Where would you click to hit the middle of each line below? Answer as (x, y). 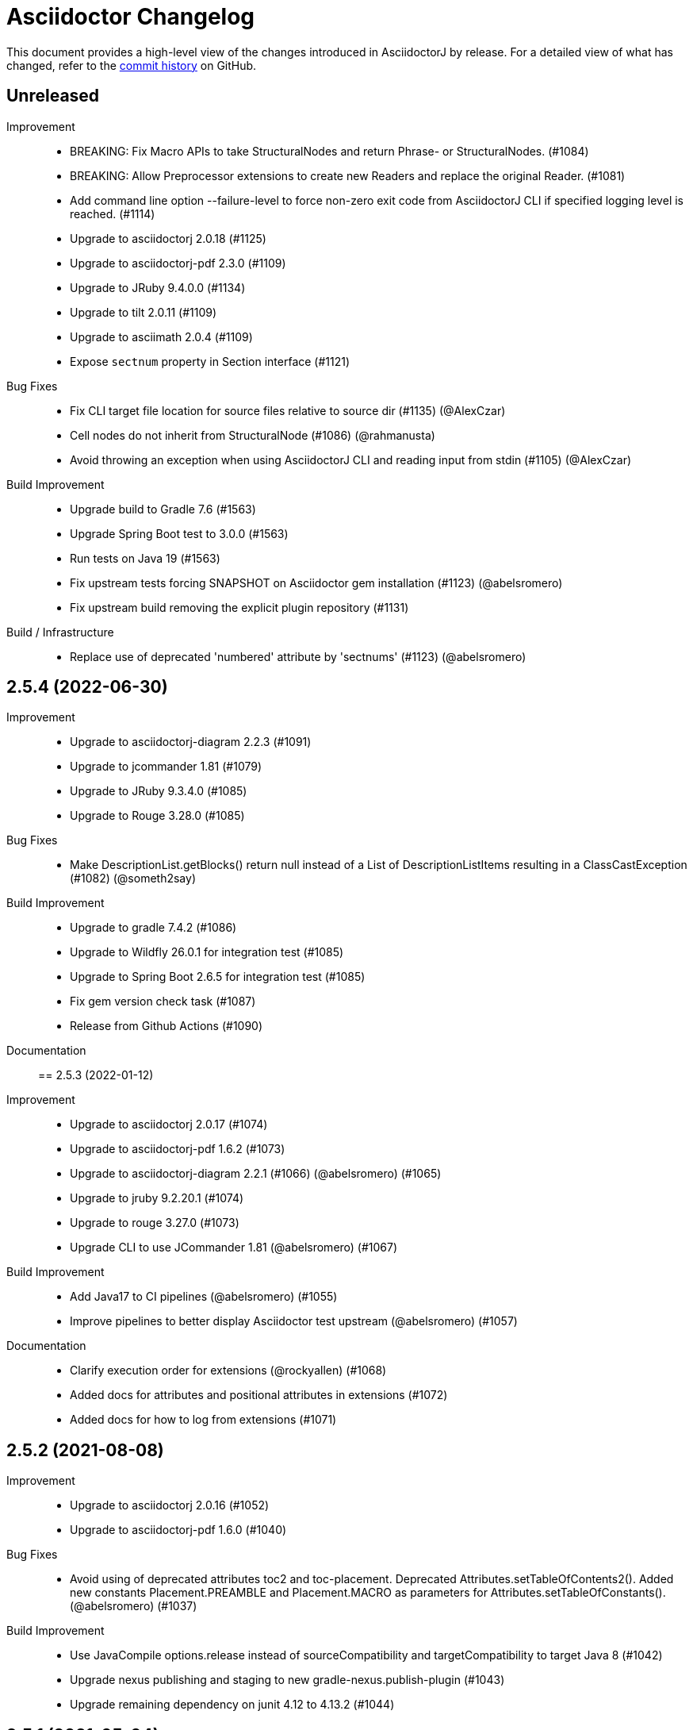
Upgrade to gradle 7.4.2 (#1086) (153, 928)
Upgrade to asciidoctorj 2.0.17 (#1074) (169, 1124)
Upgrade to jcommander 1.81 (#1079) (166, 767)
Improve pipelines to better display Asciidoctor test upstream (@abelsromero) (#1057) (294, 1321)
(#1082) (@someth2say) (133, 878)
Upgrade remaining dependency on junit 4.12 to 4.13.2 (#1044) (232, 1705)
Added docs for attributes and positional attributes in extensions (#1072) (259, 1395)
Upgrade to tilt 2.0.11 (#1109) (144, 312)
